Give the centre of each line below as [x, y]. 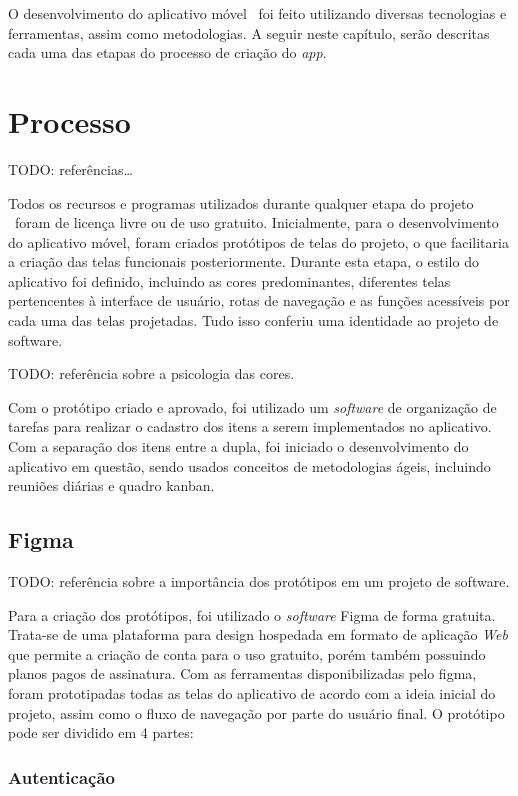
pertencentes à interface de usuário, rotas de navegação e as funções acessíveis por [259, 300]
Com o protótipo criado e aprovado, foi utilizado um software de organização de [252, 406]
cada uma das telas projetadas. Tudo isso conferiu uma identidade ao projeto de [253, 320]
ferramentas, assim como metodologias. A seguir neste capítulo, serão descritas [249, 32]
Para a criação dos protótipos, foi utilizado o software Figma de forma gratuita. [252, 614]
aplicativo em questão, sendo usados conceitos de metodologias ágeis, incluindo [249, 465]
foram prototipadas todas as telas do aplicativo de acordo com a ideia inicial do [252, 692]
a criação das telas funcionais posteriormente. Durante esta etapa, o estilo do [243, 261]
